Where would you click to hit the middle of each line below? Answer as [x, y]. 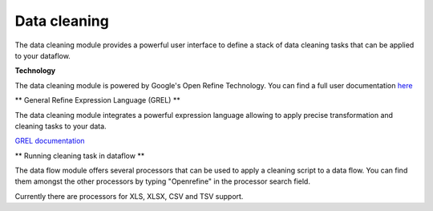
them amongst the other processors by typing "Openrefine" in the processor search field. [162, 181]
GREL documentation [50, 141]
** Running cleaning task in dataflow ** [80, 156]
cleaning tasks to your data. [61, 126]
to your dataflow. [43, 55]
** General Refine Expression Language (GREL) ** [97, 100]
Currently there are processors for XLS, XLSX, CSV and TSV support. [129, 196]
